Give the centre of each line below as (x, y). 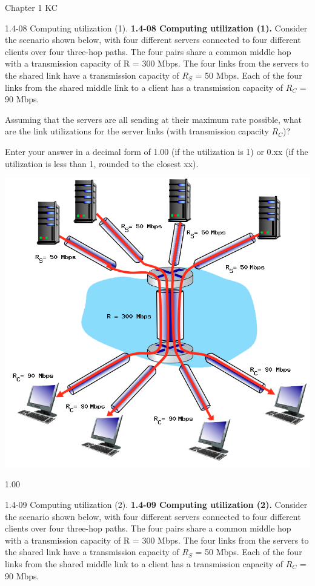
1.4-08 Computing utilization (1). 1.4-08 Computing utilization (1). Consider (156, 28)
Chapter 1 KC (31, 7)
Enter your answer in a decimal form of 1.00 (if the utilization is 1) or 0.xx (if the (157, 151)
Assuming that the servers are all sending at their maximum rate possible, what (153, 119)
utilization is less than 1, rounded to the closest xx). (102, 163)
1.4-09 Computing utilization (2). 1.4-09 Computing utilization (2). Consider (156, 504)
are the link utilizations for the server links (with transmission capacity (137, 131)
